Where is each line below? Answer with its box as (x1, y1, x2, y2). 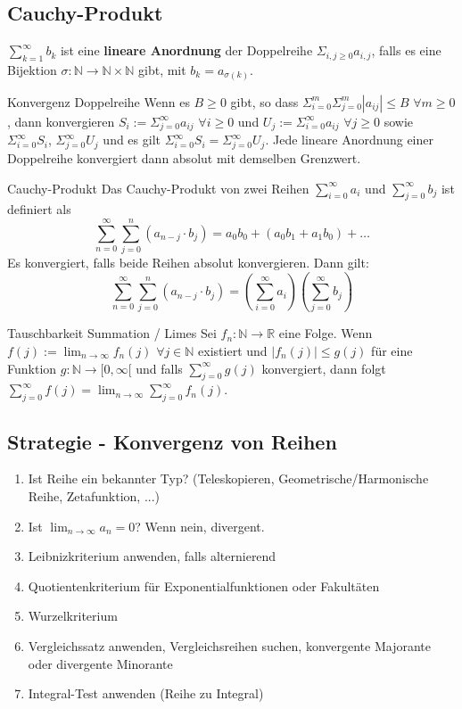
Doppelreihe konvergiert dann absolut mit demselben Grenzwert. (7, 148, 361, 167)
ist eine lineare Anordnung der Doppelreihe (60, 41, 313, 60)
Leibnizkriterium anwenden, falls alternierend (28, 547, 276, 565)
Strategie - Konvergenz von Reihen (7, 427, 337, 455)
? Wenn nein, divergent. (135, 516, 265, 535)
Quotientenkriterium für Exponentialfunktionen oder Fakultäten (28, 576, 380, 595)
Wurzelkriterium (28, 606, 118, 625)
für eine (371, 342, 413, 359)
